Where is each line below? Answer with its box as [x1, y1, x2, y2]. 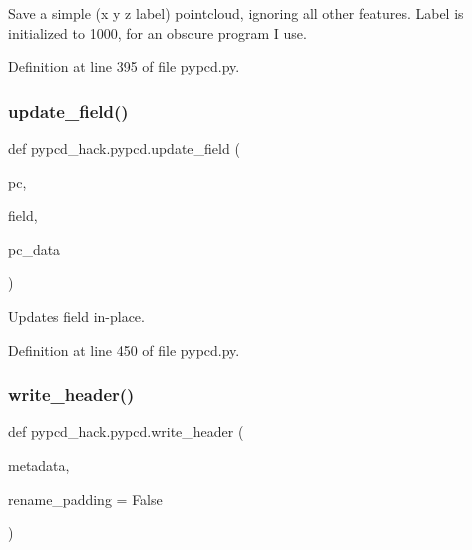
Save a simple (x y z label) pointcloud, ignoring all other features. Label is [8, 3, 464, 23]
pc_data [8, 238, 61, 259]
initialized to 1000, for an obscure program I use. [8, 22, 307, 43]
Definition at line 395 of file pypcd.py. [8, 56, 240, 77]
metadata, [8, 454, 70, 475]
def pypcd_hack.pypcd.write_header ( [8, 421, 244, 442]
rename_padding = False [8, 488, 163, 509]
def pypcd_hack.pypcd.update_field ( [8, 138, 240, 158]
